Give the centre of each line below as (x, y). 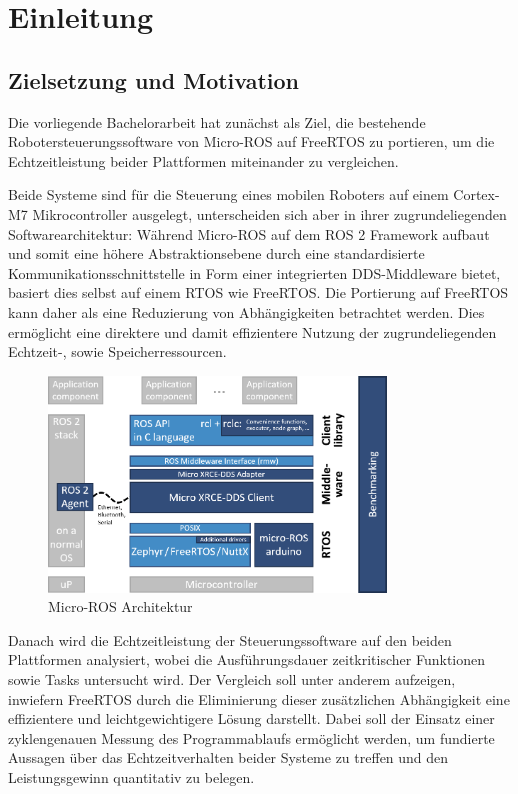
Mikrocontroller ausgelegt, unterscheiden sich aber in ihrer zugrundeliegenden (269, 213)
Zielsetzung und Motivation (154, 79)
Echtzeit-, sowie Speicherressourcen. (117, 351)
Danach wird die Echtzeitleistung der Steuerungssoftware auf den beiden (230, 639)
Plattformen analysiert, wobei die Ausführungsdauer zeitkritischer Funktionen (247, 659)
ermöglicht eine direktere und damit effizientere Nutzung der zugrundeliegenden (252, 331)
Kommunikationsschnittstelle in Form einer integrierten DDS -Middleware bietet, (254, 272)
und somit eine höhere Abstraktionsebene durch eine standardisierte (216, 253)
